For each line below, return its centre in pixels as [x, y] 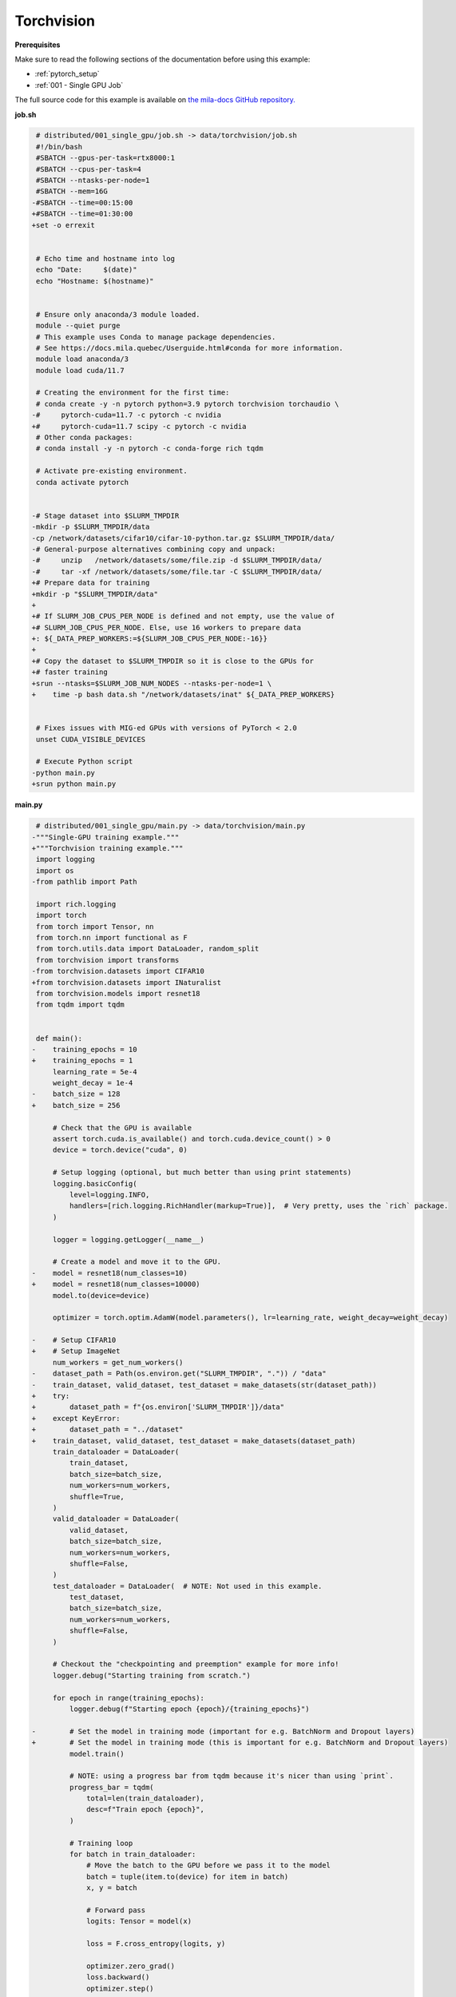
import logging [66, 860]
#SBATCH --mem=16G [72, 191]
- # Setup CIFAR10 [74, 1340]
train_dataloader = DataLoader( [116, 1451]
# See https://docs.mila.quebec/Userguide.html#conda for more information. [190, 348]
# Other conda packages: [85, 438]
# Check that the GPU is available [122, 1128]
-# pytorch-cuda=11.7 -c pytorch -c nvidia [126, 415]
